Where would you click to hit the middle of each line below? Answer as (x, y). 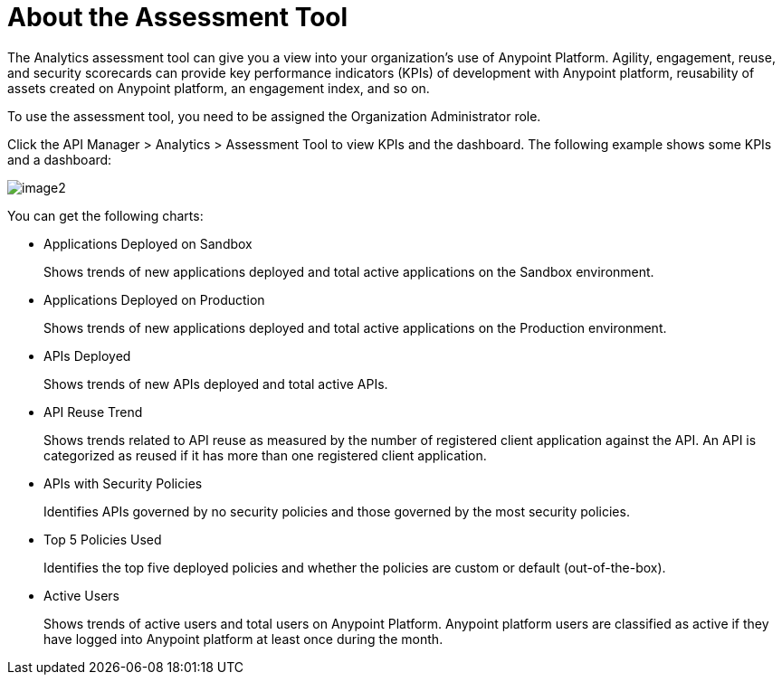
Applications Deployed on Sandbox (148, 243)
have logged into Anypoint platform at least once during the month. (243, 639)
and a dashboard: (60, 159)
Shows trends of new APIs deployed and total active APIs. (216, 384)
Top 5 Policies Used (103, 539)
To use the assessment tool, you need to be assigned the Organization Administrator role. (274, 116)
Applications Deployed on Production (154, 299)
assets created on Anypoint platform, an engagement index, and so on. (219, 88)
